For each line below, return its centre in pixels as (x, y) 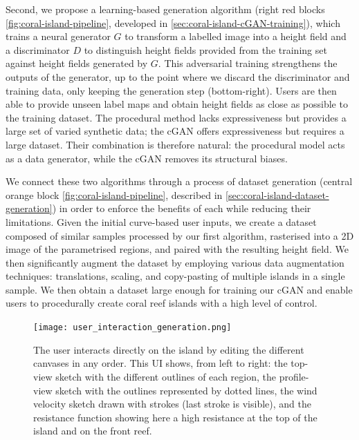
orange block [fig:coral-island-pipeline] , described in (114, 194)
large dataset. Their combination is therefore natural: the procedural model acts (175, 144)
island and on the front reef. (93, 431)
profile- (294, 376)
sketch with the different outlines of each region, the (166, 376)
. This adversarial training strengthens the (248, 63)
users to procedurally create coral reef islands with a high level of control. (162, 303)
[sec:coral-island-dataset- (277, 194)
